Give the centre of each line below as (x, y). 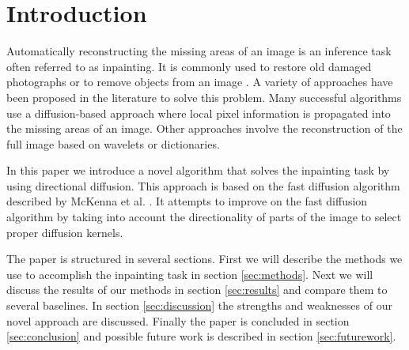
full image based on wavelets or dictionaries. (113, 143)
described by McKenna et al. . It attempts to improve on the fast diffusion (187, 201)
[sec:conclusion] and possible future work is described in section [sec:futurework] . (201, 336)
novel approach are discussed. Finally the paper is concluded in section (178, 320)
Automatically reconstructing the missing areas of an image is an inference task (199, 51)
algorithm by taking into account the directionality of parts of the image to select (204, 217)
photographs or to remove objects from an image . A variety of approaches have (200, 82)
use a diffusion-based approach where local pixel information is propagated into (199, 113)
